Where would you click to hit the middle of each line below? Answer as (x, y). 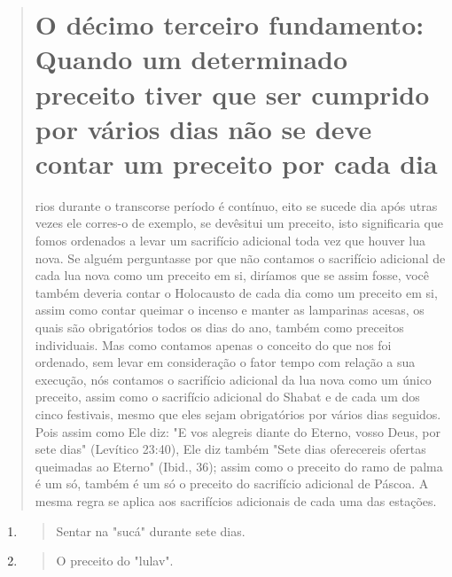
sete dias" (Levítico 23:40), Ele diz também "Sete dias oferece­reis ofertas (230, 449)
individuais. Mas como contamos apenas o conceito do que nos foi (213, 344)
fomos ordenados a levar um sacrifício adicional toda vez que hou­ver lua (230, 241)
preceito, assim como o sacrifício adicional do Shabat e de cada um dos (227, 397)
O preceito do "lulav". (115, 561)
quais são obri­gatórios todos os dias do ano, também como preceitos (219, 327)
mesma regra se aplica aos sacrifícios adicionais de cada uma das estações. (236, 500)
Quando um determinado (191, 59)
